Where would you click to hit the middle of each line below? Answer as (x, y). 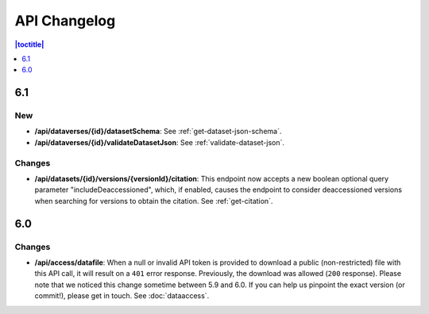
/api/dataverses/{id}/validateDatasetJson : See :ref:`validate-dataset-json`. (160, 142)
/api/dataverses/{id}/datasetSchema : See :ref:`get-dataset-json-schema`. (158, 132)
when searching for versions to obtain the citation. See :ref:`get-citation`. (154, 201)
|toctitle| (29, 44)
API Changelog (65, 21)
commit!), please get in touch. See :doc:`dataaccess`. (122, 296)
